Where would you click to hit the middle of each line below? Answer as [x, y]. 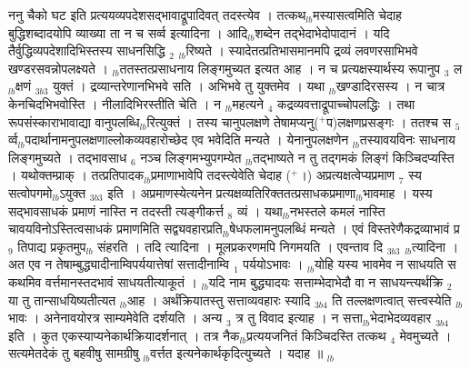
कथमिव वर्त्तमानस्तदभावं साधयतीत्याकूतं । [103, 281]
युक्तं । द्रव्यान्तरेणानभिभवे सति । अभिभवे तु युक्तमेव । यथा [189, 86]
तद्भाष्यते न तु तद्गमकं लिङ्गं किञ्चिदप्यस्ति [353, 157]
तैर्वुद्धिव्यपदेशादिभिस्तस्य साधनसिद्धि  [89, 50]
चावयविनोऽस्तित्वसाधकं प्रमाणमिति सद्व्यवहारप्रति [115, 229]
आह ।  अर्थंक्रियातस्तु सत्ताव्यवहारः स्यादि [219, 299]
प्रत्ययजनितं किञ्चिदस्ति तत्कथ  [319, 335]
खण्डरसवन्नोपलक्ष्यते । [58, 68]
